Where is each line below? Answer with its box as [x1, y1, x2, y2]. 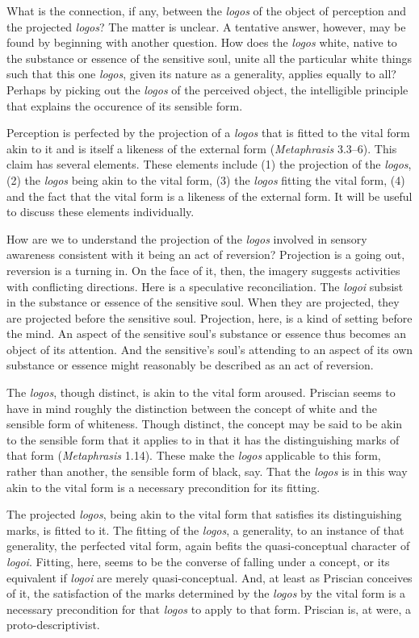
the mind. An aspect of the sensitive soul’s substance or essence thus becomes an [6, 325, 407, 342]
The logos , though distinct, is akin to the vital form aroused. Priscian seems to [6, 384, 396, 401]
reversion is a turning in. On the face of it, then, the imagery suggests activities [6, 261, 400, 278]
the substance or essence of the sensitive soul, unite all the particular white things [6, 49, 412, 66]
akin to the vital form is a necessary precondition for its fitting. [6, 478, 321, 495]
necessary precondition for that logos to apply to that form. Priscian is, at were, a [6, 600, 412, 617]
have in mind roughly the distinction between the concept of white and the [6, 399, 378, 416]
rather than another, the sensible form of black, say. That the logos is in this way [6, 463, 408, 480]
